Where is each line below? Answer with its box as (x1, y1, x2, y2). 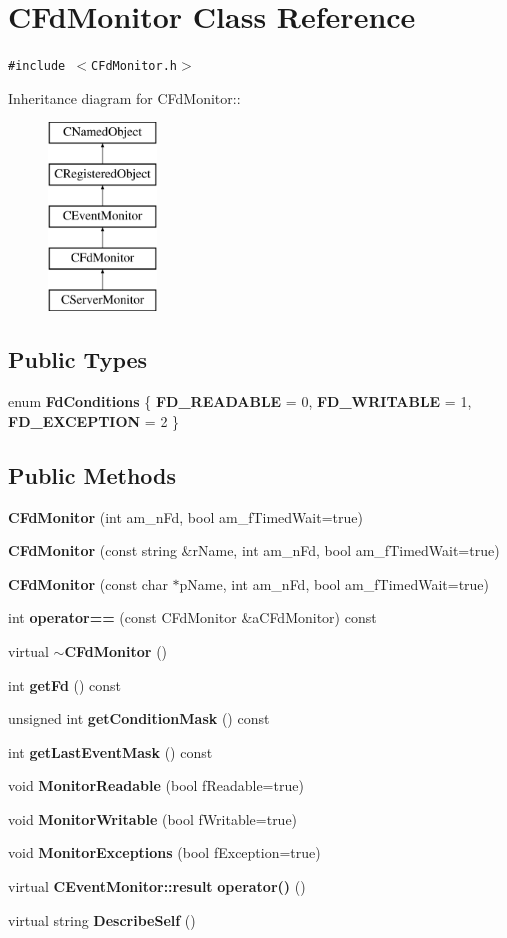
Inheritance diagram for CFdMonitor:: (8, 87, 241, 108)
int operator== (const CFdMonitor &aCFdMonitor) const (8, 607, 377, 628)
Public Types (8, 344, 148, 375)
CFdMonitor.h (91, 59, 177, 74)
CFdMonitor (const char (8, 573, 168, 594)
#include (8, 59, 66, 74)
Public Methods (8, 459, 177, 490)
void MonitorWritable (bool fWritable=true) (8, 808, 298, 829)
